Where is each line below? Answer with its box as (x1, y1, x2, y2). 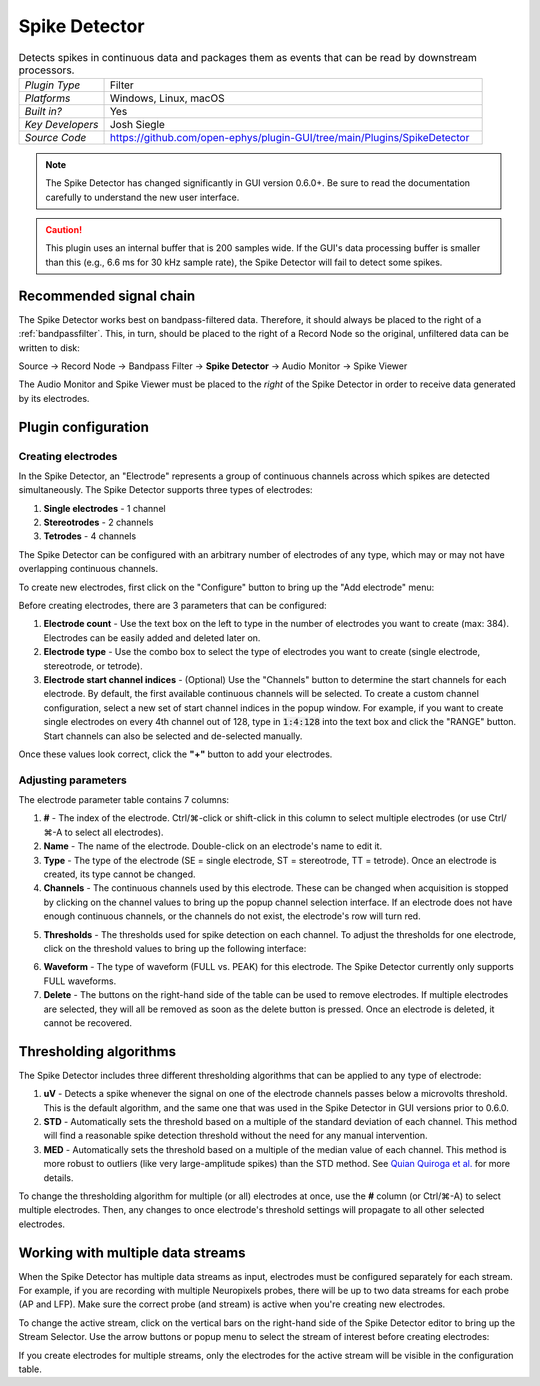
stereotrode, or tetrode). (43, 660, 144, 672)
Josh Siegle (109, 117, 165, 131)
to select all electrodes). (64, 826, 164, 838)
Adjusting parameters (18, 773, 127, 787)
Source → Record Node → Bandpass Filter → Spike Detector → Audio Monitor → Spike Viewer (18, 360, 408, 372)
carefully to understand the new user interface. (45, 191, 240, 203)
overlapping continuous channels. (18, 563, 159, 575)
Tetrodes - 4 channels (43, 530, 137, 542)
